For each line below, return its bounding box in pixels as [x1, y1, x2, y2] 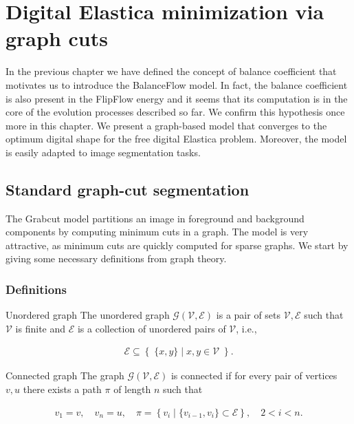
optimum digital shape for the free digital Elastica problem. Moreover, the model [5, 131, 347, 146]
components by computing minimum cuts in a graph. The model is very [5, 224, 309, 239]
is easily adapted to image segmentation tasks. [5, 145, 201, 159]
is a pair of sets [216, 308, 281, 322]
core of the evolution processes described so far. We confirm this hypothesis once [5, 105, 345, 119]
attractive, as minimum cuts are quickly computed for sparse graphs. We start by [5, 237, 349, 252]
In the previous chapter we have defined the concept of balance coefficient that [5, 64, 337, 78]
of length [113, 382, 151, 396]
